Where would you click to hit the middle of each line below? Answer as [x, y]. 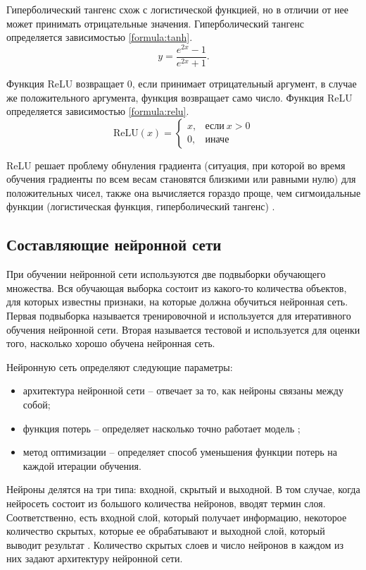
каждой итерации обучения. [82, 465]
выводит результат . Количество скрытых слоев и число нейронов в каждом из [175, 544]
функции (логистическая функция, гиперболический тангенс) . [141, 206]
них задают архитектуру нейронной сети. [95, 558]
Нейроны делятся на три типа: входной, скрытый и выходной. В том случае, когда [183, 489]
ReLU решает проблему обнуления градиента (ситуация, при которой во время [176, 165]
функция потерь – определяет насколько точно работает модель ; [162, 428]
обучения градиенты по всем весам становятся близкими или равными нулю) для [181, 179]
